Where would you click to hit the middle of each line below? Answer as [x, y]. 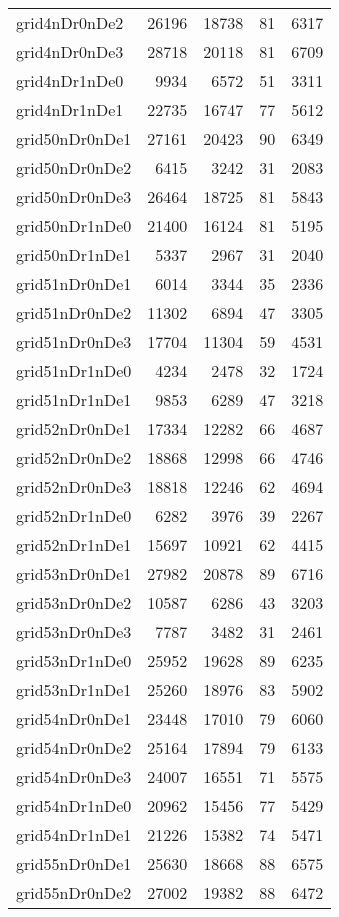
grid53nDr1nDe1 [74, 689]
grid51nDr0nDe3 [74, 341]
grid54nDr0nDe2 [74, 747]
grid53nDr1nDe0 [74, 660]
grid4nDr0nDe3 [70, 51]
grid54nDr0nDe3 [74, 776]
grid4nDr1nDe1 [70, 109]
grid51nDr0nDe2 [74, 312]
